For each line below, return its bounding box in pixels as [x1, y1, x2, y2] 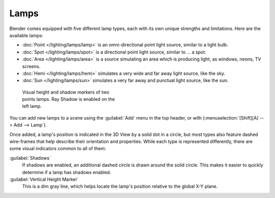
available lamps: [9, 32, 43, 38]
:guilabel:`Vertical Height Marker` [9, 176, 79, 182]
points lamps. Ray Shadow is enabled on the [22, 96, 115, 102]
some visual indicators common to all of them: [9, 146, 106, 152]
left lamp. [22, 103, 42, 109]
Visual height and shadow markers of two [22, 89, 109, 95]
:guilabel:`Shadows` [9, 155, 51, 161]
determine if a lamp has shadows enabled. [22, 169, 112, 175]
